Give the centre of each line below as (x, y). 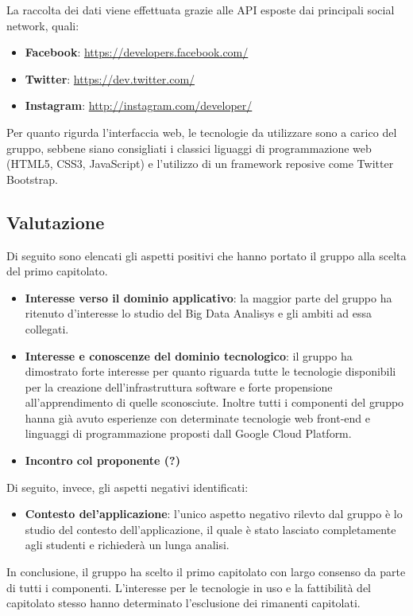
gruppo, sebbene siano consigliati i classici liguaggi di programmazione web (189, 148)
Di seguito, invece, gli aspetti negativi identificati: (127, 487)
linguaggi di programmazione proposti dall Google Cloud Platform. (188, 433)
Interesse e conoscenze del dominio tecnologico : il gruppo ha (189, 355)
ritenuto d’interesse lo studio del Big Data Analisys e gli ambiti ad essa (198, 313)
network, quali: (43, 25)
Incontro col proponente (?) (102, 460)
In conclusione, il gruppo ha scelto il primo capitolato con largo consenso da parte (206, 572)
